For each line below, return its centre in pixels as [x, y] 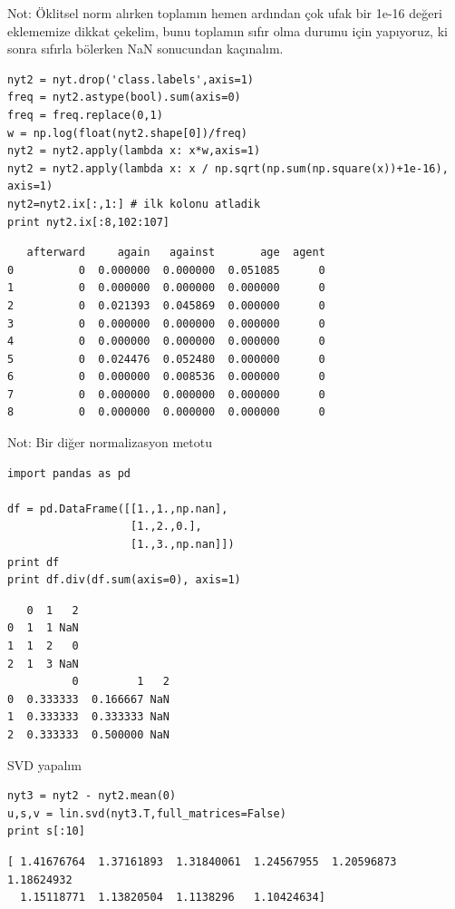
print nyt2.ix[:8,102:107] [88, 222]
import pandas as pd [69, 473]
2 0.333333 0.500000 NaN [88, 734]
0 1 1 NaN [43, 628]
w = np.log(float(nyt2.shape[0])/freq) [127, 133]
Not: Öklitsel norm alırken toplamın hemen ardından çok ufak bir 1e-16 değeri [225, 13]
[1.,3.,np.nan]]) [183, 545]
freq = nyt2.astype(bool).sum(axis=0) [124, 98]
